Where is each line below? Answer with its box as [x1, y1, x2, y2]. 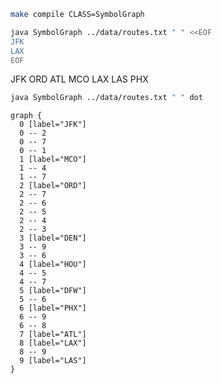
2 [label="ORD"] [19, 181, 87, 191]
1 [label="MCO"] [19, 155, 87, 165]
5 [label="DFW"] [19, 286, 87, 296]
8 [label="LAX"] [19, 338, 87, 349]
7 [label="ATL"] [19, 330, 87, 340]
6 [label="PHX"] [19, 303, 87, 314]
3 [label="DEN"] [19, 233, 87, 244]
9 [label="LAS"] [19, 356, 87, 366]
